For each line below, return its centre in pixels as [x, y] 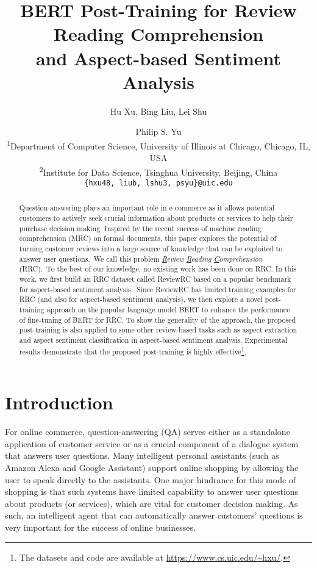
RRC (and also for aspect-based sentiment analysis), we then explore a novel [141, 299]
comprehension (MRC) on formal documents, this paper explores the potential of [148, 238]
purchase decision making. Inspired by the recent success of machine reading [140, 228]
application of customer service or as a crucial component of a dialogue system [152, 443]
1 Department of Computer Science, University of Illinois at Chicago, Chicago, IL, [158, 145]
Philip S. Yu [158, 131]
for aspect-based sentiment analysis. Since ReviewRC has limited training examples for [158, 289]
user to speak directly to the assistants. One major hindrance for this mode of [151, 479]
